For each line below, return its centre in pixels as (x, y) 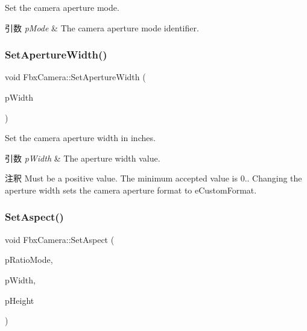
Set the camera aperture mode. (62, 7)
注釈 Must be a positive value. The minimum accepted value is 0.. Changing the (153, 178)
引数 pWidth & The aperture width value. (83, 158)
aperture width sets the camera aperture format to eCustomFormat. (131, 190)
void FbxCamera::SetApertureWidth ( (75, 77)
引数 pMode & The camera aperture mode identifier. (102, 27)
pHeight (20, 300)
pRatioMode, (29, 260)
